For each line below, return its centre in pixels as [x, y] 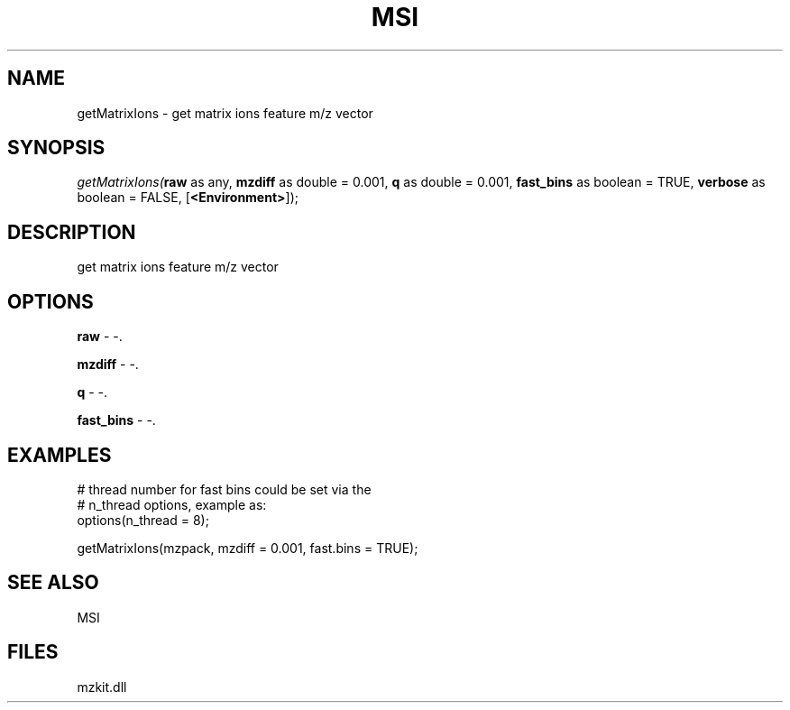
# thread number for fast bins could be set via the [224, 489]
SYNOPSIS [56, 148]
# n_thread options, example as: [172, 504]
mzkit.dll [102, 687]
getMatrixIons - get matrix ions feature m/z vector [225, 113]
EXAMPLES [60, 455]
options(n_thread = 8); [143, 520]
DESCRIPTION [72, 232]
